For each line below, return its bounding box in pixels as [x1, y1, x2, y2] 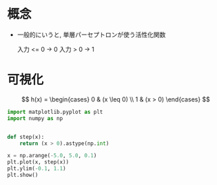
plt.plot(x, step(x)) [7, 159, 70, 166]
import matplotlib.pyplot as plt [7, 108, 103, 115]
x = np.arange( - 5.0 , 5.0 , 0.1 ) [7, 153, 97, 159]
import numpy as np [7, 115, 63, 121]
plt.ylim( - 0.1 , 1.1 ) [7, 165, 67, 173]
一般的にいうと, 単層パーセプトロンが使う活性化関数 [17, 30, 166, 39]
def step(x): [7, 133, 45, 140]
